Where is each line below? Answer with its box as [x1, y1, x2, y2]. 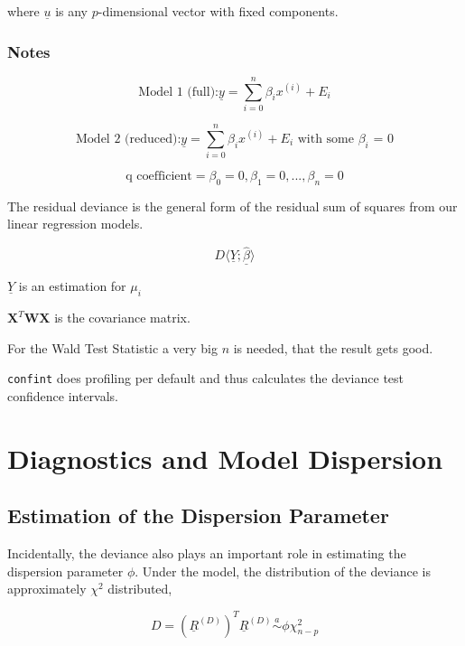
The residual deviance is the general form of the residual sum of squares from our [7, 196, 458, 215]
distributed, [107, 579, 172, 598]
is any [55, 2, 88, 20]
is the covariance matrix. [54, 308, 191, 327]
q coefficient [126, 170, 192, 183]
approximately [7, 579, 87, 598]
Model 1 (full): [138, 85, 219, 98]
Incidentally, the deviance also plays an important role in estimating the [7, 544, 406, 563]
